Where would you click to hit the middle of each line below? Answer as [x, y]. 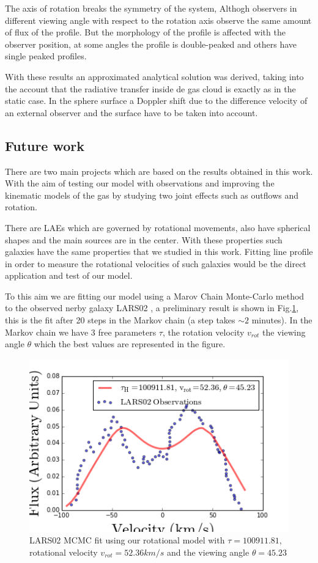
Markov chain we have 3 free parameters [81, 332]
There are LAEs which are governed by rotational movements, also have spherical [158, 227]
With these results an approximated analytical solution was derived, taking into [154, 76]
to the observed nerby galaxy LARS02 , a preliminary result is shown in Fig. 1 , [152, 308]
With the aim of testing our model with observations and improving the [140, 183]
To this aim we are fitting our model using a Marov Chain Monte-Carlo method [155, 296]
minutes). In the [282, 320]
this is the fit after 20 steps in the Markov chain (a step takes [120, 320]
